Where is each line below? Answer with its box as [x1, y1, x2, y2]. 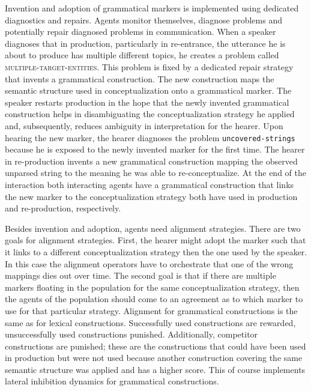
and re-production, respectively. [5, 202, 121, 214]
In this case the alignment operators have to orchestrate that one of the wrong [5, 257, 294, 270]
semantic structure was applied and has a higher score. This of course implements [5, 363, 306, 375]
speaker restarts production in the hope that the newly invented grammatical [5, 95, 289, 108]
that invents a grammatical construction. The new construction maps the [5, 72, 274, 85]
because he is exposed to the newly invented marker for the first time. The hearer [5, 143, 305, 156]
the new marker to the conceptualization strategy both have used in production [5, 190, 298, 202]
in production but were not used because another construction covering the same [5, 351, 303, 364]
